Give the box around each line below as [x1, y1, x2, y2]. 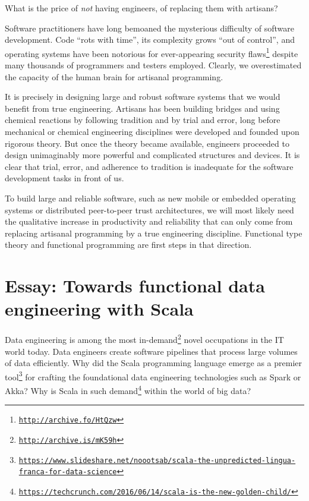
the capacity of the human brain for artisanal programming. [5, 70, 223, 83]
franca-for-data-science [18, 468, 117, 477]
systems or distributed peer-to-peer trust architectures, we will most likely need [5, 203, 294, 216]
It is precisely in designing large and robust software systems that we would [5, 90, 280, 103]
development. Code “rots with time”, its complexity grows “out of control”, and [5, 33, 295, 46]
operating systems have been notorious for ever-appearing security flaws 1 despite [5, 45, 298, 59]
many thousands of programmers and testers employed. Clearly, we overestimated [5, 59, 302, 71]
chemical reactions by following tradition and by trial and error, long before [5, 114, 280, 126]
